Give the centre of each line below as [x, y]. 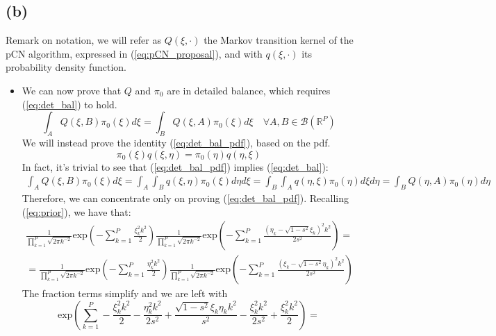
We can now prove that [72, 90]
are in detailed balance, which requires [249, 90]
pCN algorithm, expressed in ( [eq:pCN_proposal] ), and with [134, 53]
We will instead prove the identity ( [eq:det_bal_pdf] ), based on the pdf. [176, 142]
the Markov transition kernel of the [279, 40]
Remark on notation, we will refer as [83, 40]
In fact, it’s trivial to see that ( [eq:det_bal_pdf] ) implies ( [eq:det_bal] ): [175, 166]
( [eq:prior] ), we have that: [76, 211]
